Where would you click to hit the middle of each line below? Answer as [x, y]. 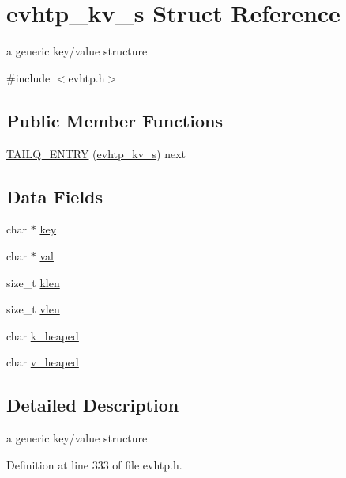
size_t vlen [33, 309]
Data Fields [55, 196]
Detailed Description [93, 405]
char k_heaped [43, 335]
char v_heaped [43, 362]
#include [28, 77]
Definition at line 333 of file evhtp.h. [94, 464]
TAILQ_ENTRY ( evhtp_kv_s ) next [96, 153]
